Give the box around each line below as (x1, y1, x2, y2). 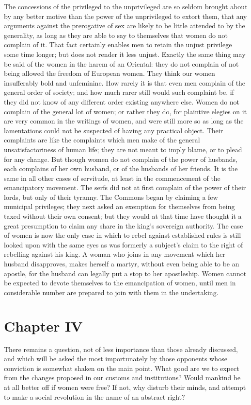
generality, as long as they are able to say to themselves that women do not (4, 30, 228, 40)
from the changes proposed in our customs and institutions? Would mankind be (4, 372, 241, 383)
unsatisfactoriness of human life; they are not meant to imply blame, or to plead (4, 144, 242, 154)
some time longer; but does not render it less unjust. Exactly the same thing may (4, 49, 246, 59)
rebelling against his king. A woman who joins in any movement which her (4, 249, 225, 259)
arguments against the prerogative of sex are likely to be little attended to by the (4, 20, 245, 31)
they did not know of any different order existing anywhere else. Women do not (4, 96, 240, 106)
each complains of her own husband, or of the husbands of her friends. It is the (4, 163, 238, 174)
